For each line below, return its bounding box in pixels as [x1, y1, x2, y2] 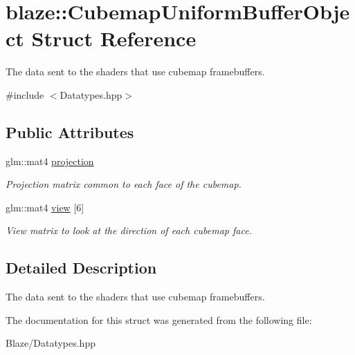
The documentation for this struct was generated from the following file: [6, 312, 312, 327]
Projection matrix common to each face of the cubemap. [6, 177, 242, 191]
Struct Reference [31, 24, 197, 52]
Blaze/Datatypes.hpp [6, 336, 95, 350]
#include [6, 87, 44, 102]
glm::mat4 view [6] [6, 200, 84, 214]
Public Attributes [6, 121, 134, 142]
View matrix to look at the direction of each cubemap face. [6, 223, 252, 238]
